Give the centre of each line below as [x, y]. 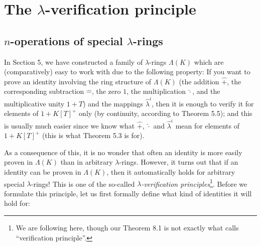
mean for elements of [207, 125]
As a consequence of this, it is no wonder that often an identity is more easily [123, 152]
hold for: [17, 203]
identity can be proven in [43, 171]
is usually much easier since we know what [70, 125]
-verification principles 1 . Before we [194, 183]
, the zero [106, 91]
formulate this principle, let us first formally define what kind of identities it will [128, 193]
